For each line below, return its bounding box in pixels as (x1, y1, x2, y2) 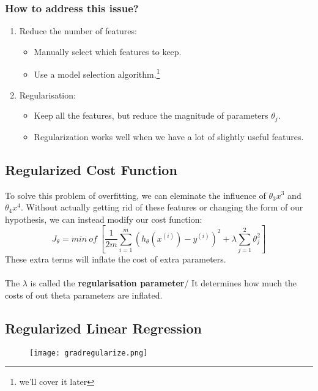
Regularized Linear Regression (5, 318, 202, 337)
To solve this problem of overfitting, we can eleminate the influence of (5, 188, 266, 201)
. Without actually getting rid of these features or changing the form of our (20, 201, 303, 214)
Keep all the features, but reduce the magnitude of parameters (34, 109, 268, 122)
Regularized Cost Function (5, 160, 177, 179)
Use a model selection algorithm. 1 (34, 66, 160, 81)
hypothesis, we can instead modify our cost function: (5, 212, 202, 225)
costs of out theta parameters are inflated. (5, 288, 163, 301)
